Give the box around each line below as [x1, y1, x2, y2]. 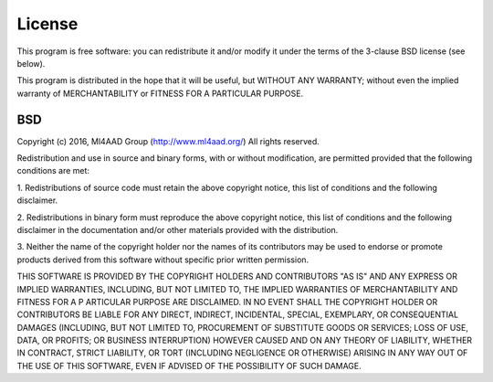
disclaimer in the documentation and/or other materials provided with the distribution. [16, 224, 339, 235]
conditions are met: [16, 165, 90, 176]
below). [16, 58, 46, 69]
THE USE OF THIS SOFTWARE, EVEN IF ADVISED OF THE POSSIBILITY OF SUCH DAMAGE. [16, 360, 362, 371]
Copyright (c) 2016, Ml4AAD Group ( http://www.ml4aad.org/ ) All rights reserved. [16, 135, 320, 146]
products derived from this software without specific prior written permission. [16, 254, 309, 265]
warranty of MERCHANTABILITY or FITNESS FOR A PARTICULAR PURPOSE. [16, 88, 304, 99]
